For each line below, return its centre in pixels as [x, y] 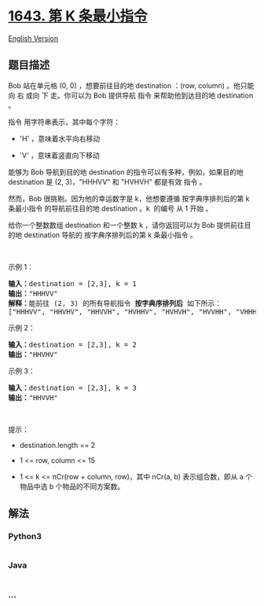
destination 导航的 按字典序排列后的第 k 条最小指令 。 [110, 235]
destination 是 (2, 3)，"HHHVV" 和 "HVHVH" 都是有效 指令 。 [107, 182]
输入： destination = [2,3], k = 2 [73, 344]
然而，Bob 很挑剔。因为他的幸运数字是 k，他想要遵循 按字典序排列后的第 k [129, 198]
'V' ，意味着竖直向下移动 [59, 155]
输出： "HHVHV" [33, 354]
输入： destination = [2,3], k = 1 [73, 283]
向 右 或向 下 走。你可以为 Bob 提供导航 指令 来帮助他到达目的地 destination [131, 95]
